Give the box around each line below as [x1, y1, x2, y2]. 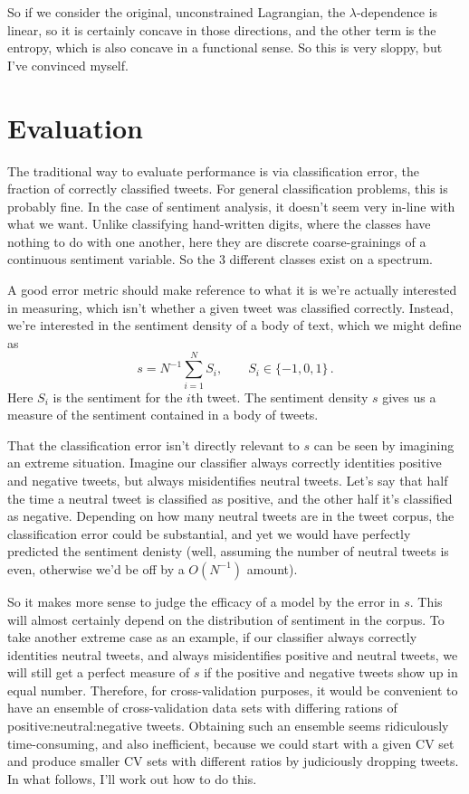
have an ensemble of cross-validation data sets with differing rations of [7, 698, 397, 717]
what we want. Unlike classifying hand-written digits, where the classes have [7, 214, 431, 233]
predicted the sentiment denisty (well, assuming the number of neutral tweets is [7, 542, 449, 561]
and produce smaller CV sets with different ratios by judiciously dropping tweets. [7, 751, 459, 770]
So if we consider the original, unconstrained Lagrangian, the [7, 3, 346, 21]
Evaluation [7, 109, 143, 146]
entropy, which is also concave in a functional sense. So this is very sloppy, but [7, 38, 443, 57]
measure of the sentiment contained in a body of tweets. [7, 405, 319, 424]
